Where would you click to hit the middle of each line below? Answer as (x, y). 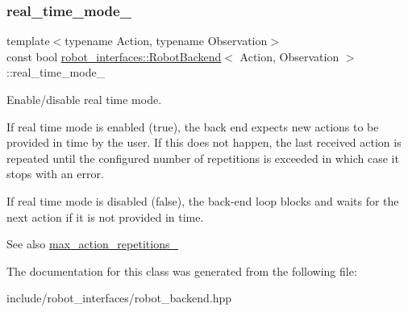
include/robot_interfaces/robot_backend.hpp (119, 298)
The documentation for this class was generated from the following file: (182, 270)
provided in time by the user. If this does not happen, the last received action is (204, 142)
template (28, 41)
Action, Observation (289, 56)
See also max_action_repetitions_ (92, 244)
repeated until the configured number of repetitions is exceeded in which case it (203, 158)
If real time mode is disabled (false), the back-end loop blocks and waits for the (203, 200)
